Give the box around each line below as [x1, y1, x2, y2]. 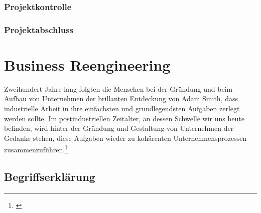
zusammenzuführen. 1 [4, 143, 68, 155]
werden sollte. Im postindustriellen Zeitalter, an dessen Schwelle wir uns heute [4, 113, 244, 123]
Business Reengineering [4, 54, 171, 75]
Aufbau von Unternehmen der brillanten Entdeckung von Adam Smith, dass [4, 93, 238, 104]
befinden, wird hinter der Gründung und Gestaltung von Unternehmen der [4, 123, 234, 133]
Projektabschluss [4, 23, 73, 36]
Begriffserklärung [4, 169, 95, 184]
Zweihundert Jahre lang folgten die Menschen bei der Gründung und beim [4, 83, 233, 94]
